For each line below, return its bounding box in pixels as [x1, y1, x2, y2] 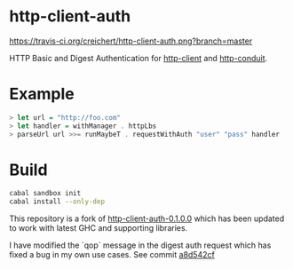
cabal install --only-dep [9, 197, 105, 206]
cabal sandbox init [9, 189, 82, 198]
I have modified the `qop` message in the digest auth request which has [9, 240, 272, 250]
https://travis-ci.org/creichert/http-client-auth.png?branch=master [9, 36, 253, 46]
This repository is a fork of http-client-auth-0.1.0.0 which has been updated [9, 213, 285, 224]
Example [9, 84, 75, 104]
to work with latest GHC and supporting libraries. [9, 223, 188, 233]
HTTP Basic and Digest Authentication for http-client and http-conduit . [9, 52, 268, 63]
